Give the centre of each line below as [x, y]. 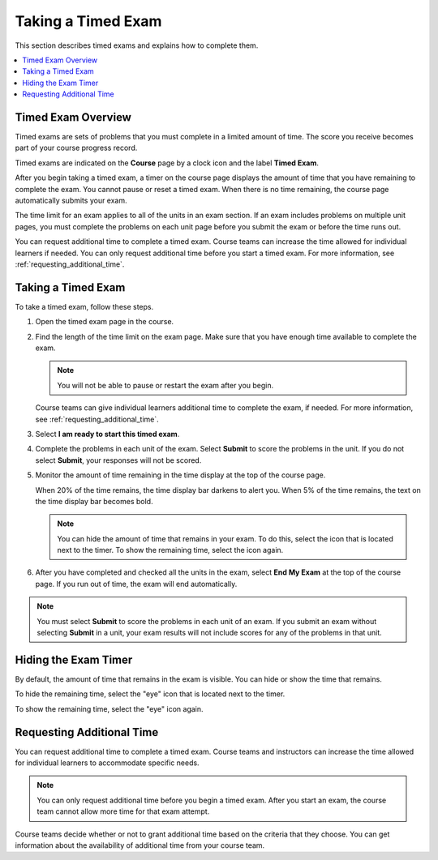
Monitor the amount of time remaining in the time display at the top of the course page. [180, 475]
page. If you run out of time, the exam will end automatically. [136, 584]
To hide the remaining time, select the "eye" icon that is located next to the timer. [150, 694]
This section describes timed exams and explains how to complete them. [137, 45]
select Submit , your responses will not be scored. [118, 460]
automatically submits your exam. [71, 200]
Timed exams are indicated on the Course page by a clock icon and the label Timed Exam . [167, 163]
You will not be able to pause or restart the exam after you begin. [165, 385]
